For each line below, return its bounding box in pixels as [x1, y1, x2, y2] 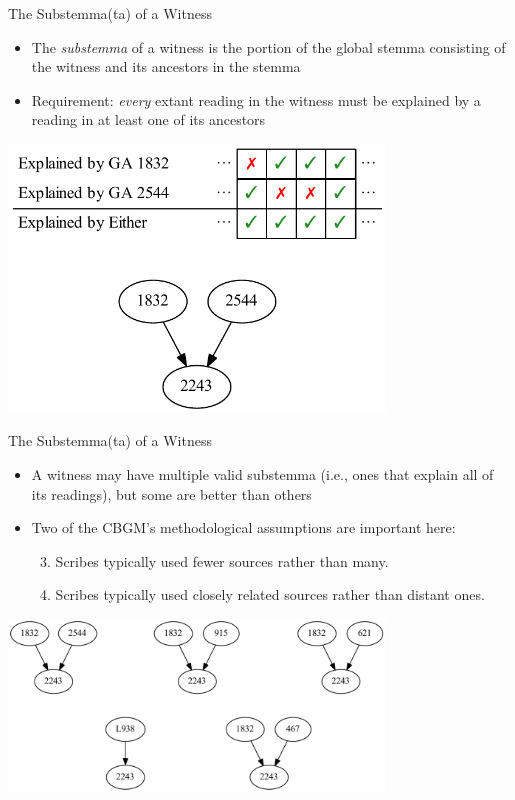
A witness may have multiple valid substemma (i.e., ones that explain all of [31, 464, 494, 485]
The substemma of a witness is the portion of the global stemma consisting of [31, 36, 506, 57]
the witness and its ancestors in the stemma [31, 56, 301, 77]
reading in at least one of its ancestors [31, 109, 266, 130]
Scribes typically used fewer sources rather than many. [55, 550, 389, 571]
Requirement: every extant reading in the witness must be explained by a [31, 89, 481, 110]
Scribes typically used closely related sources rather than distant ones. [55, 584, 485, 605]
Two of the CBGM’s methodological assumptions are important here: [31, 517, 456, 538]
